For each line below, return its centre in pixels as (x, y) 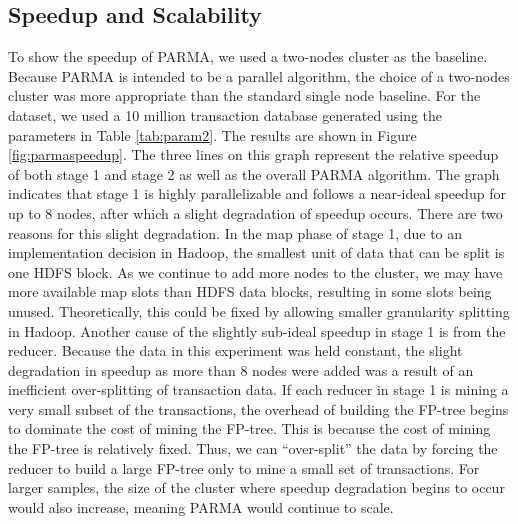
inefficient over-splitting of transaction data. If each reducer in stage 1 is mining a (258, 389)
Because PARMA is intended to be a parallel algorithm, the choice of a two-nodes (259, 75)
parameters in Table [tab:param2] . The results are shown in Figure (212, 134)
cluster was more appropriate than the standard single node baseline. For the (244, 95)
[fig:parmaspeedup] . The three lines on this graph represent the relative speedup (253, 154)
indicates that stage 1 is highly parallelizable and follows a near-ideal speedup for (257, 193)
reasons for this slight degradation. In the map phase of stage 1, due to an (235, 232)
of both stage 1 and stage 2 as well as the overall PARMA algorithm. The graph (254, 173)
